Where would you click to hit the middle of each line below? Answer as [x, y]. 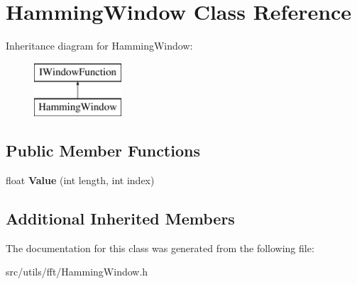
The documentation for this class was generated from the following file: [160, 248]
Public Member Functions [103, 150]
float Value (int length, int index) [80, 180]
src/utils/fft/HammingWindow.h [77, 272]
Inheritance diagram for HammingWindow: [99, 46]
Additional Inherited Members [120, 218]
